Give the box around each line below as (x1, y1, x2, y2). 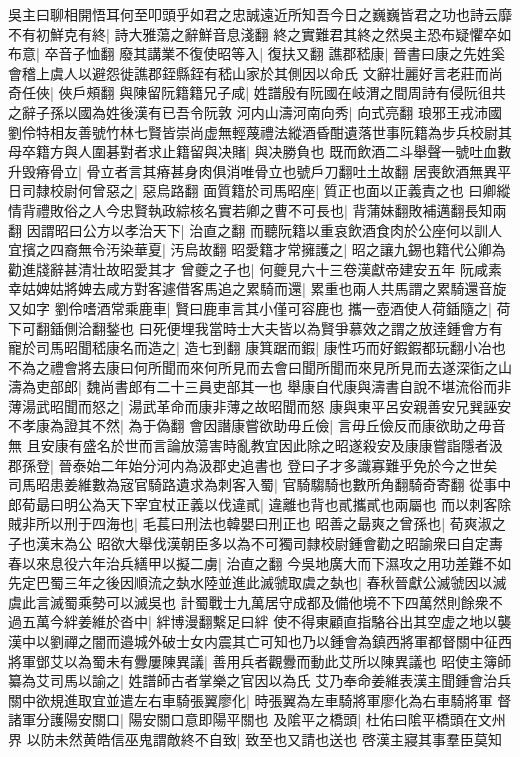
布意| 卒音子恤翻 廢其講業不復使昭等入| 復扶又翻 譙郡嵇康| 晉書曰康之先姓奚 (8, 43, 506, 64)
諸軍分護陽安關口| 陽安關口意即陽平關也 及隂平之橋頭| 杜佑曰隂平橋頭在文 (8, 709, 492, 730)
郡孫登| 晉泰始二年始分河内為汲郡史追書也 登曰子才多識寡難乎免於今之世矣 (8, 454, 498, 475)
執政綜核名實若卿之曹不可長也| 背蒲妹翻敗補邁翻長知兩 (147, 199, 507, 220)
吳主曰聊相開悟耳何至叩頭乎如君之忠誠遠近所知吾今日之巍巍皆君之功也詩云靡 (8, 4, 512, 24)
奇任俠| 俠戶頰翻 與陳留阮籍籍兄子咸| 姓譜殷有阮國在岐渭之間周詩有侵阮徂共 (8, 82, 506, 103)
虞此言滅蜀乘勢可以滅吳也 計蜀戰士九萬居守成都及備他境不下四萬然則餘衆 (8, 591, 489, 612)
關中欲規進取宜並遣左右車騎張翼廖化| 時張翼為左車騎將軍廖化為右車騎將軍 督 (8, 689, 512, 710)
